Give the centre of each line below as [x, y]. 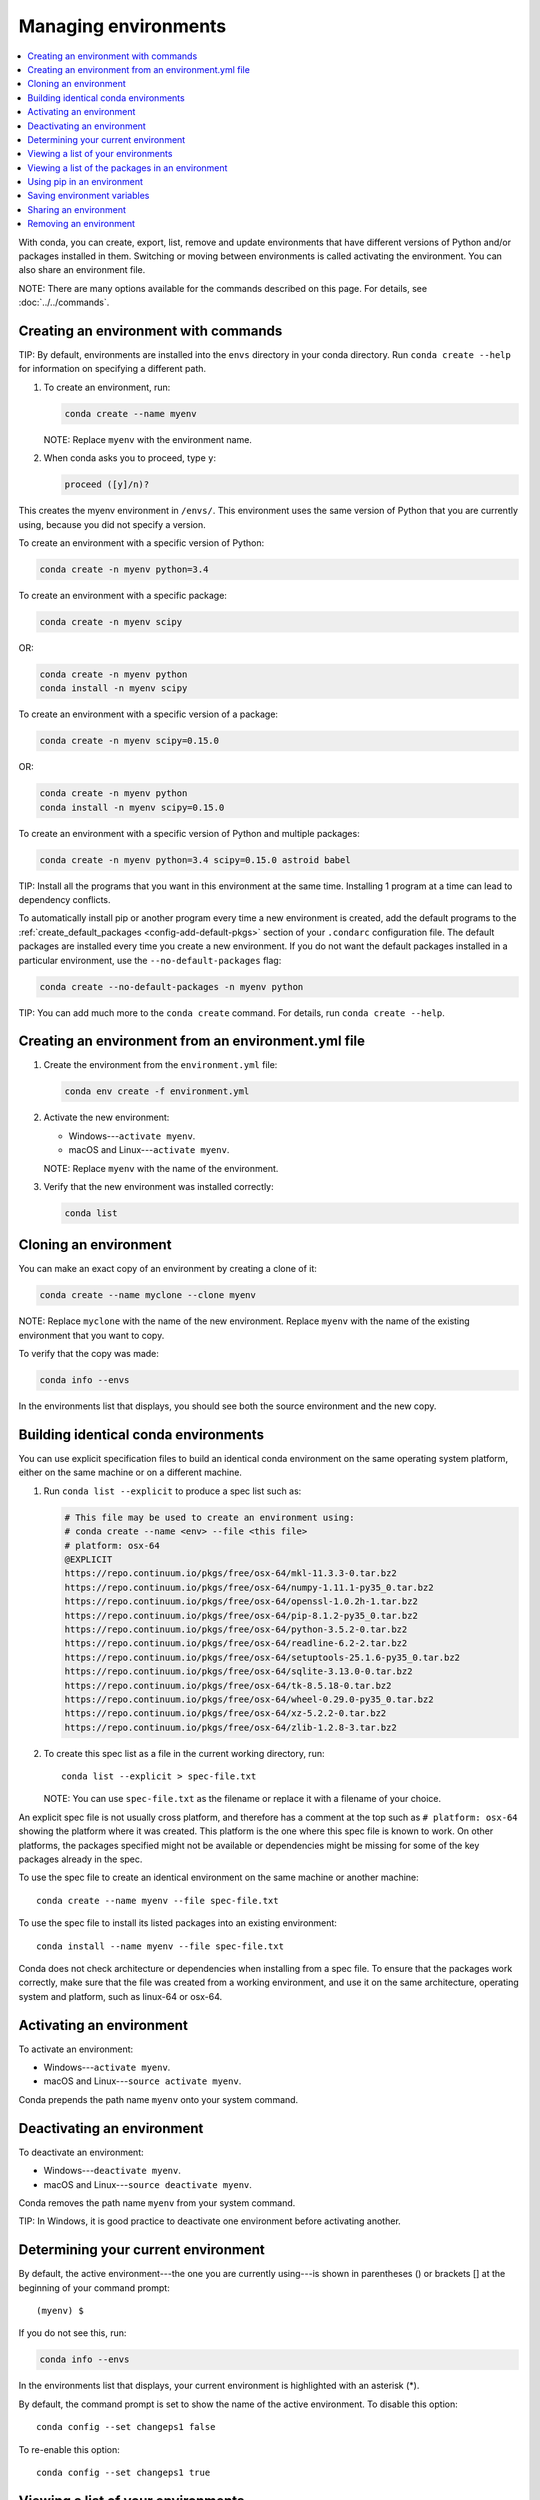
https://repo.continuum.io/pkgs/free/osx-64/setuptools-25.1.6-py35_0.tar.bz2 [262, 1657]
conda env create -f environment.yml [157, 1091]
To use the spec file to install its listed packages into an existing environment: [177, 1923]
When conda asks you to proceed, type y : [130, 458]
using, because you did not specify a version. [112, 524]
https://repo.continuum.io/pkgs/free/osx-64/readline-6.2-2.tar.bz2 [236, 1643]
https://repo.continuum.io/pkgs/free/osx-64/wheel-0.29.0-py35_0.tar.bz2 [249, 1699]
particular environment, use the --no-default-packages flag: [150, 960]
